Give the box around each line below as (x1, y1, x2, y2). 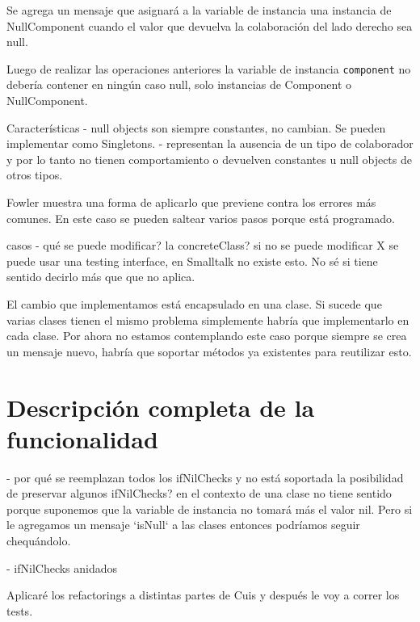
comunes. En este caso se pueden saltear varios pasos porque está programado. (6, 209, 395, 226)
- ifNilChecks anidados (6, 559, 118, 576)
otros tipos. (6, 166, 63, 183)
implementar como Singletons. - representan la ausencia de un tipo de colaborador (6, 135, 414, 152)
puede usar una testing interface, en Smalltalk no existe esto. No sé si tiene (6, 252, 378, 269)
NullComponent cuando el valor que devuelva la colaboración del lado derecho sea (6, 17, 413, 34)
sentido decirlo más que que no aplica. (6, 268, 195, 285)
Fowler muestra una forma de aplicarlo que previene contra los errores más (6, 194, 376, 210)
